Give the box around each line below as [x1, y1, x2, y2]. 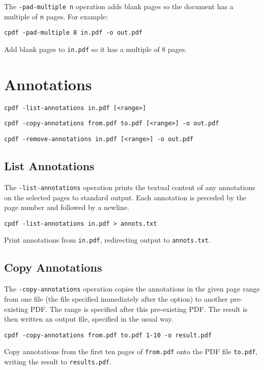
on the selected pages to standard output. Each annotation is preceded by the [4, 192, 247, 202]
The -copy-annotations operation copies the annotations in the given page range [4, 283, 260, 294]
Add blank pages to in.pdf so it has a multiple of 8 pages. [4, 43, 187, 54]
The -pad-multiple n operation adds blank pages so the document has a [4, 1, 233, 11]
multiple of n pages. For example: [4, 11, 108, 21]
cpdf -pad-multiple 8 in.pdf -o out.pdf [4, 29, 143, 37]
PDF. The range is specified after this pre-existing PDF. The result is [30, 303, 248, 314]
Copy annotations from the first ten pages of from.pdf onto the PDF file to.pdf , [4, 346, 258, 357]
